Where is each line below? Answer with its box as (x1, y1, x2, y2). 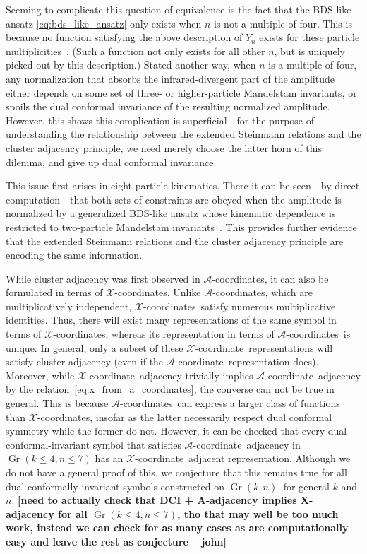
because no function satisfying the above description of (6, 30, 243, 45)
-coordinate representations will (195, 340, 333, 355)
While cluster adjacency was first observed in (6, 271, 200, 285)
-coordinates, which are (212, 285, 313, 300)
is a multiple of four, (268, 57, 357, 72)
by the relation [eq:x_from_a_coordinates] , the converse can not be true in (6, 382, 335, 396)
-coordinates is (286, 326, 351, 341)
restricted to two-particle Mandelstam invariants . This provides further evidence (6, 219, 357, 234)
